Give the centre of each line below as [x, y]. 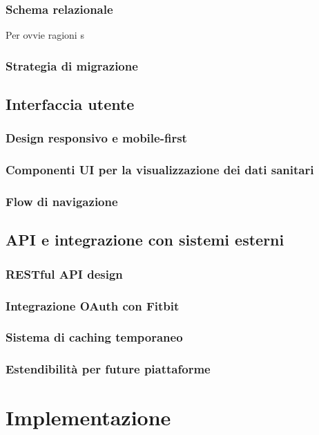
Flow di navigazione [62, 202]
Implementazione [88, 417]
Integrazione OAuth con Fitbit [93, 305]
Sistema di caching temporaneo [94, 337]
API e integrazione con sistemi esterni [145, 240]
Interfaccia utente [70, 104]
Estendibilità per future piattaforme [108, 369]
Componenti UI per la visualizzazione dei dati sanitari [160, 170]
